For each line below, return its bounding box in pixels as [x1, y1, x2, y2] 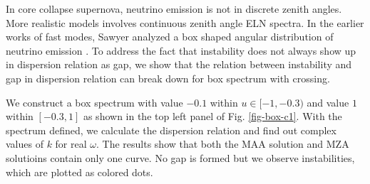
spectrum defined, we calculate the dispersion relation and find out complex [6, 122, 336, 137]
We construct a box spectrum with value [6, 94, 183, 109]
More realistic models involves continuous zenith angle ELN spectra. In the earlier [6, 15, 364, 30]
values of [6, 136, 43, 151]
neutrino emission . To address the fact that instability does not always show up [6, 43, 356, 58]
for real [55, 136, 87, 151]
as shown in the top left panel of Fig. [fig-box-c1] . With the [83, 109, 342, 124]
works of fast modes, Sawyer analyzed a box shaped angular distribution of [6, 29, 334, 44]
